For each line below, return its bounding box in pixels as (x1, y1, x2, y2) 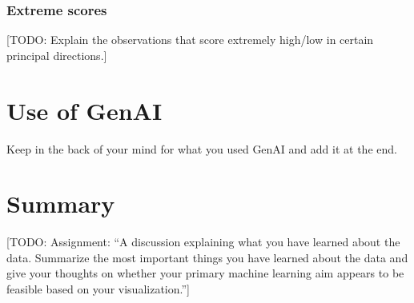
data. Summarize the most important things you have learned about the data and (6, 249, 408, 265)
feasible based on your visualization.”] (6, 281, 190, 297)
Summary (6, 187, 115, 220)
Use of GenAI (6, 94, 163, 126)
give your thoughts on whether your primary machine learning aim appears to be (6, 265, 404, 281)
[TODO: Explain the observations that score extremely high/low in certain (6, 31, 374, 48)
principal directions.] (6, 46, 107, 63)
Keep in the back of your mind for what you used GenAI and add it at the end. (6, 140, 397, 157)
